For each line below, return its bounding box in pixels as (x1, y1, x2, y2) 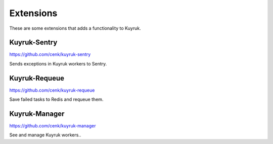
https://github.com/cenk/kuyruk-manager (9, 123, 96, 129)
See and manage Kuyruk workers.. (9, 132, 81, 138)
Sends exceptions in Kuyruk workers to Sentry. (9, 60, 107, 66)
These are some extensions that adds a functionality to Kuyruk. (9, 25, 141, 31)
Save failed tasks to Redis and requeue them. (9, 96, 104, 103)
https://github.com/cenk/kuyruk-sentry (9, 51, 91, 57)
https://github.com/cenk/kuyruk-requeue (9, 87, 95, 93)
